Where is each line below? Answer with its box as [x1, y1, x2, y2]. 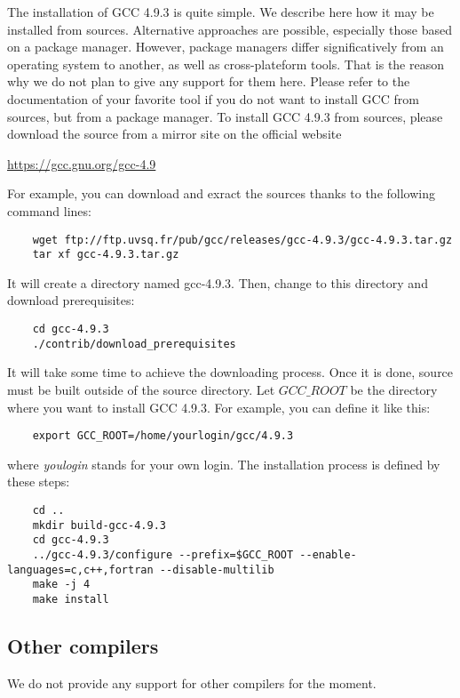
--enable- [299, 548, 357, 561]
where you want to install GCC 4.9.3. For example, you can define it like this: [7, 397, 431, 416]
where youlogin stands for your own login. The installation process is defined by [7, 454, 440, 473]
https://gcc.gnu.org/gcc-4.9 [7, 154, 156, 172]
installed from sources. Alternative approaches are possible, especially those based [7, 20, 452, 38]
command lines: [7, 201, 91, 220]
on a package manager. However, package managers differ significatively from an [7, 37, 444, 56]
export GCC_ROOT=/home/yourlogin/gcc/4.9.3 [32, 429, 294, 443]
